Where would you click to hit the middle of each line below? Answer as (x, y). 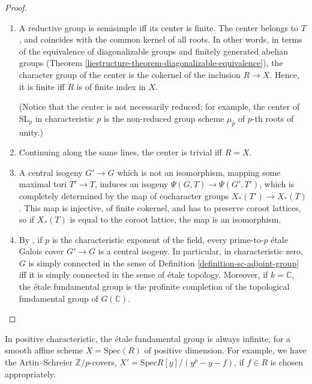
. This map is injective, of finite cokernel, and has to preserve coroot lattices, (160, 207)
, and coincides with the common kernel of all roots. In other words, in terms (160, 39)
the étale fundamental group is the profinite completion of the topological (154, 286)
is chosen (286, 362)
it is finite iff (42, 86)
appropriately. (30, 373)
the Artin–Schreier (39, 362)
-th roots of (273, 118)
